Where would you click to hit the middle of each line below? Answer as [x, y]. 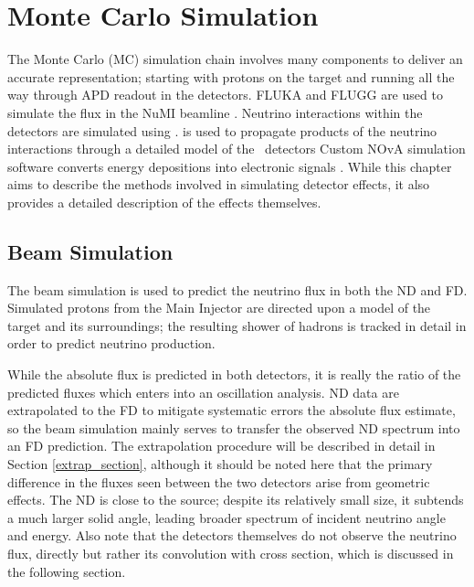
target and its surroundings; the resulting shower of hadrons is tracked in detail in [237, 325]
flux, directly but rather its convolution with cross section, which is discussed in [231, 553]
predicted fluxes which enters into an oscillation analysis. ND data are [203, 392]
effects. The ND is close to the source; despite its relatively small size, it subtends [236, 500]
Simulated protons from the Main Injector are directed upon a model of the [219, 308]
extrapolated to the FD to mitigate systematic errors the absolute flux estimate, [232, 410]
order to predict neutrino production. [111, 343]
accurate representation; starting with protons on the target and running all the [231, 76]
